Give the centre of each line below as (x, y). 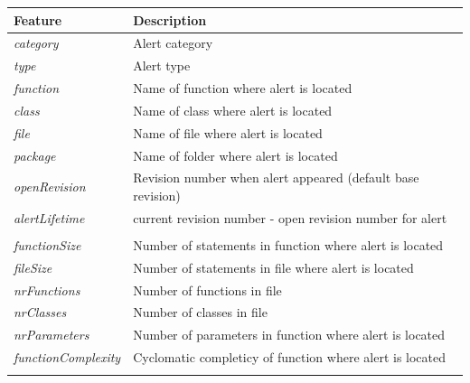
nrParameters (52, 335)
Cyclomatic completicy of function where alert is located (290, 357)
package (35, 155)
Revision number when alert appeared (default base (276, 177)
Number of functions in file (207, 290)
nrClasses (40, 312)
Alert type (162, 65)
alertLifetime (49, 217)
